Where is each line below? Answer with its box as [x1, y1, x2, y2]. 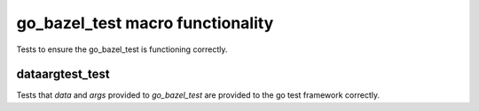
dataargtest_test [16, 67, 110, 82]
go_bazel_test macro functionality [16, 13, 274, 33]
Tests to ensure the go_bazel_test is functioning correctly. [16, 44, 228, 55]
